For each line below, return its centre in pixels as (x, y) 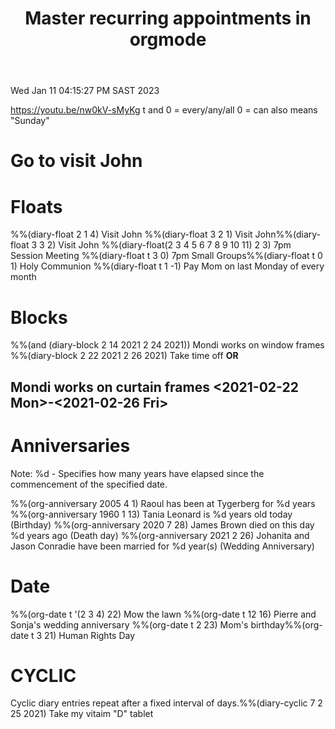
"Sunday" (30, 121)
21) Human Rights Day (90, 635)
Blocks (39, 317)
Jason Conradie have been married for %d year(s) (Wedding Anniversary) (162, 546)
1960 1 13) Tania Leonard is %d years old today (196, 514)
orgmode (168, 39)
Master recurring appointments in (168, 18)
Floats (36, 206)
